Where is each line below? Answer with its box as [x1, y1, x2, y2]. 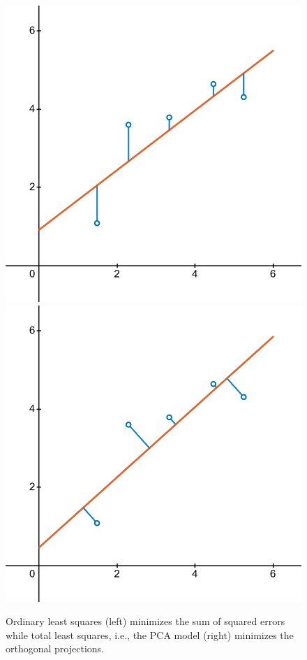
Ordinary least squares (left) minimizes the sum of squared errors [6, 614, 285, 629]
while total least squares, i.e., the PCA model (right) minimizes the [6, 627, 294, 642]
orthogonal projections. [6, 641, 104, 656]
